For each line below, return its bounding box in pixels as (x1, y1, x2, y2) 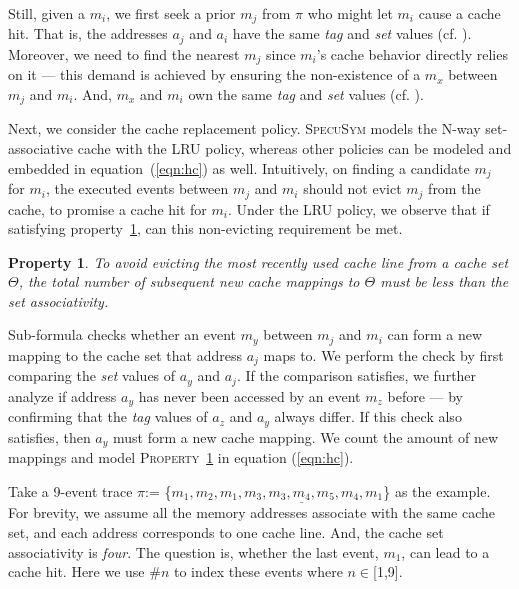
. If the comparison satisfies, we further (236, 365, 477, 386)
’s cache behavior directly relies (316, 43, 508, 64)
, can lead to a (401, 541, 490, 562)
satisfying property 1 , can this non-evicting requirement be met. (8, 218, 403, 239)
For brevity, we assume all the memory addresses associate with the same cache (8, 502, 495, 523)
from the (428, 178, 481, 199)
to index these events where (173, 561, 343, 582)
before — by (387, 385, 463, 406)
